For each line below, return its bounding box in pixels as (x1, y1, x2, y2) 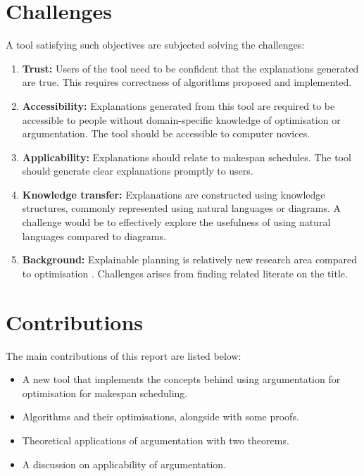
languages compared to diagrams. (22, 228, 166, 243)
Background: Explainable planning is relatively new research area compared (22, 252, 358, 267)
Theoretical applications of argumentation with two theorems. (22, 432, 289, 447)
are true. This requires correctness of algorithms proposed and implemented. (22, 75, 352, 89)
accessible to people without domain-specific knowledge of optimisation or (22, 112, 341, 127)
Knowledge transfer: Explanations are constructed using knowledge (22, 187, 325, 201)
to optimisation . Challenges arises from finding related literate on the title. (22, 265, 348, 280)
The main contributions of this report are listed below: (6, 348, 241, 363)
